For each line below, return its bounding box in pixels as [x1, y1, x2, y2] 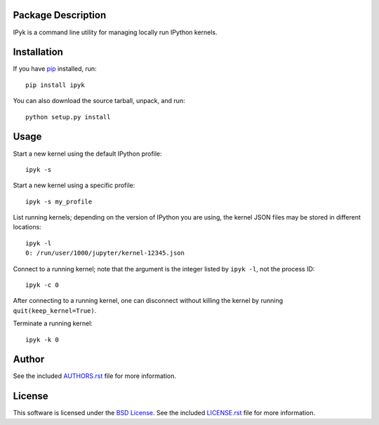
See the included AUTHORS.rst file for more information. [13, 372, 177, 380]
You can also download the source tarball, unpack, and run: [13, 97, 185, 105]
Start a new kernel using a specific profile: [13, 181, 135, 189]
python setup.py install [25, 113, 111, 121]
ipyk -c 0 [25, 281, 59, 289]
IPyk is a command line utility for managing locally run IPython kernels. [13, 28, 218, 36]
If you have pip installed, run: [13, 65, 98, 73]
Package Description [13, 9, 107, 21]
